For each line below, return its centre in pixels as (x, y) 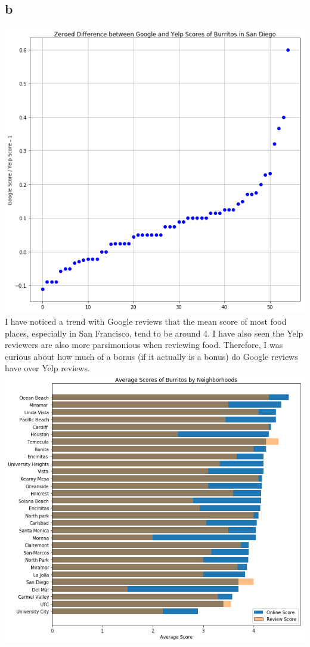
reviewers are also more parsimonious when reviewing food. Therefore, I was (144, 345)
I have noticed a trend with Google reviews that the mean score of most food (146, 321)
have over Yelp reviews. (47, 368)
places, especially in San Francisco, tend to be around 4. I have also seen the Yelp (154, 333)
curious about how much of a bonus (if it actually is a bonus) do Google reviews (151, 356)
